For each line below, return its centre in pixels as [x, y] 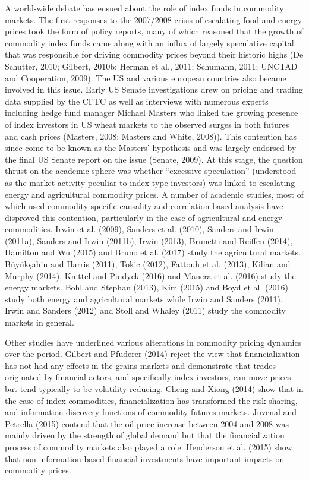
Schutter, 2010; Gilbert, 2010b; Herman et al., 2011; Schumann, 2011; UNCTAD [151, 66]
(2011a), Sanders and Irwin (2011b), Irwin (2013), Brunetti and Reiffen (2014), [149, 240]
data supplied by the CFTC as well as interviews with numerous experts [137, 101]
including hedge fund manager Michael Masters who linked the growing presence [152, 113]
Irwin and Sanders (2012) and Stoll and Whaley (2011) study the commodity [145, 310]
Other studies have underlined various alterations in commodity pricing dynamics [153, 342]
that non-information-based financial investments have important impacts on [145, 458]
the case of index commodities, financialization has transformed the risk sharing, [151, 400]
